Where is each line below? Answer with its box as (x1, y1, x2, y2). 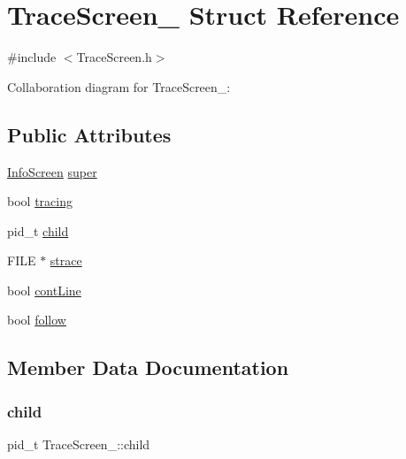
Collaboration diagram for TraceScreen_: (7, 77, 231, 96)
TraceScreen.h (76, 48, 152, 66)
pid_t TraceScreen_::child (7, 435, 150, 454)
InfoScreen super (7, 162, 97, 180)
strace (50, 251, 82, 270)
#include (7, 48, 57, 66)
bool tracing (7, 192, 73, 210)
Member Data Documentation (7, 354, 289, 381)
